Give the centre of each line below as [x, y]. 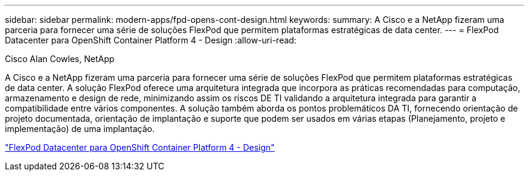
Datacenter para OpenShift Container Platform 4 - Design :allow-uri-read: [151, 40]
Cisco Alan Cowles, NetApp [60, 59]
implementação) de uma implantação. [80, 129]
